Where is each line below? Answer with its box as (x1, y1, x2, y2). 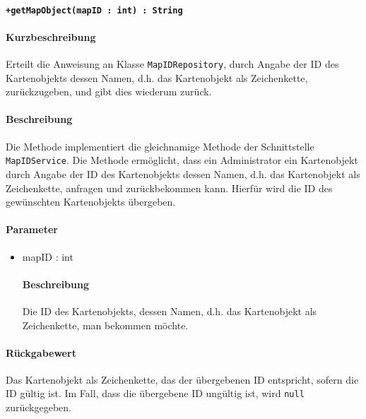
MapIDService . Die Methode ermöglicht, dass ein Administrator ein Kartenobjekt (6, 153, 358, 167)
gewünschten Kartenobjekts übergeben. (6, 194, 176, 209)
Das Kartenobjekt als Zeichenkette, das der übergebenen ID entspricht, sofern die (6, 372, 359, 386)
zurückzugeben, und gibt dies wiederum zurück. (6, 84, 212, 99)
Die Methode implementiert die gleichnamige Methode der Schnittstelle (6, 138, 314, 153)
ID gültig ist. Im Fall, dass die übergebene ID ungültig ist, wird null (6, 386, 305, 401)
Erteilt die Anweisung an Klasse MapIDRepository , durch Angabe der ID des (6, 57, 339, 71)
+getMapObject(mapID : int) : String (6, 5, 183, 16)
